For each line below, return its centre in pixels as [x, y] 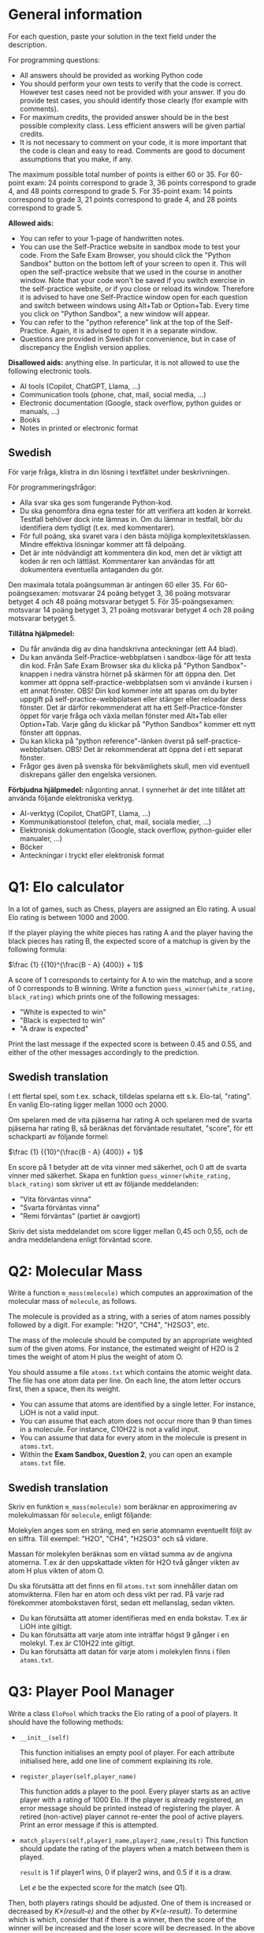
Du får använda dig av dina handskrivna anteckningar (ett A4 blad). [128, 649]
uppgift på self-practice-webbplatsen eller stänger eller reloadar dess [133, 698]
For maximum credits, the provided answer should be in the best [124, 117]
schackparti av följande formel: [58, 1136]
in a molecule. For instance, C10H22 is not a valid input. [110, 1429]
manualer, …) [41, 838]
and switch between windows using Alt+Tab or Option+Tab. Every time [134, 305]
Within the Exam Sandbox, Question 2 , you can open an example [126, 1454]
